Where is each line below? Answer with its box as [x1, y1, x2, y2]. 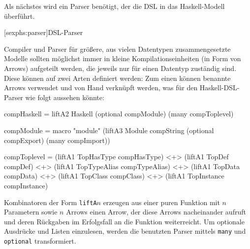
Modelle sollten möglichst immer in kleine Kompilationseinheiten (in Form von [4, 53, 241, 64]
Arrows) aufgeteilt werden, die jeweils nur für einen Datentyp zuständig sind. [4, 63, 237, 73]
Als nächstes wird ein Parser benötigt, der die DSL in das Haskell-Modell [4, 1, 225, 11]
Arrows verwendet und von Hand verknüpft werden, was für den [4, 82, 198, 93]
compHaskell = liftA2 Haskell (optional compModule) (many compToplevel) [4, 108, 234, 119]
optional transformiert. [4, 236, 76, 246]
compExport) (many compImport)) [4, 135, 110, 145]
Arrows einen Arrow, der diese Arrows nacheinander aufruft [66, 207, 246, 217]
